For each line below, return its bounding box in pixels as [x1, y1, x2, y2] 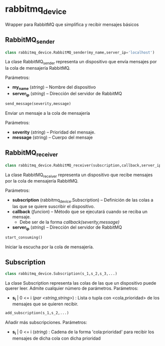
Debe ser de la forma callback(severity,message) [19, 219, 120, 225]
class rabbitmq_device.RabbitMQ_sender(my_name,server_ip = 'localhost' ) [5, 50, 155, 55]
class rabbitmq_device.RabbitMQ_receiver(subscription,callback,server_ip [5, 163, 162, 168]
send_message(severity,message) [5, 101, 71, 106]
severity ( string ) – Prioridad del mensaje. [12, 129, 96, 135]
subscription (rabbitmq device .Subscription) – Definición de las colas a [12, 197, 154, 204]
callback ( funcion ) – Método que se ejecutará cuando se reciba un [12, 209, 148, 214]
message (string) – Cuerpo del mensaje [12, 134, 93, 140]
